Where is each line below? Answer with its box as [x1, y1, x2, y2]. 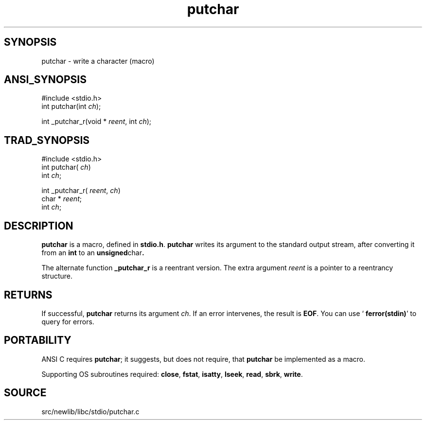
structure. [41, 272, 72, 281]
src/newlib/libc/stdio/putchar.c [41, 407, 140, 416]
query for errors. [41, 317, 94, 326]
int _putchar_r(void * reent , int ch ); [41, 117, 152, 126]
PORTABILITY [4, 334, 71, 347]
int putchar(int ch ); [41, 102, 101, 111]
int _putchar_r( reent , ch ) [41, 186, 121, 195]
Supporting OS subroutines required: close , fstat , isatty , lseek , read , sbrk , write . [41, 370, 303, 378]
